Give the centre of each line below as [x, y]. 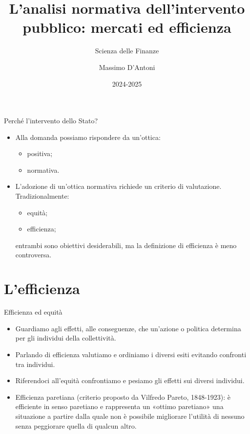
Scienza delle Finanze [127, 51]
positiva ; [40, 153]
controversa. [33, 255]
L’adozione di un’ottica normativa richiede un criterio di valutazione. [118, 186]
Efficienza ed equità [33, 312]
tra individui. [35, 364]
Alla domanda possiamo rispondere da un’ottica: [88, 137]
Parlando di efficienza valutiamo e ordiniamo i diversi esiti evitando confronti [131, 354]
